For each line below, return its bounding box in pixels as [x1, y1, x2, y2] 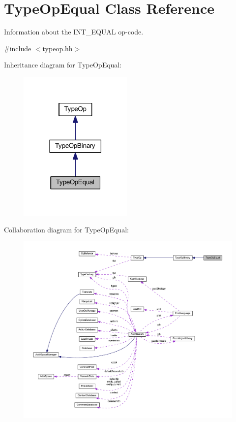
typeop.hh [42, 43, 73, 53]
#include [4, 43, 31, 53]
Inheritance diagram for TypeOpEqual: [4, 60, 122, 70]
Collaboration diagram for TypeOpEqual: [4, 224, 129, 234]
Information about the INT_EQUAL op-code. [4, 27, 144, 37]
